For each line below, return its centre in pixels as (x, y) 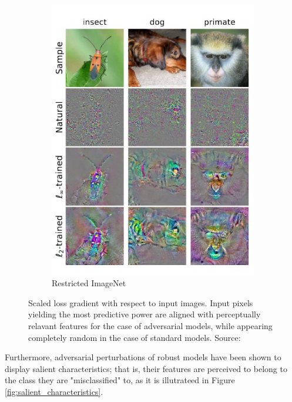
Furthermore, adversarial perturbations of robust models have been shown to (143, 357)
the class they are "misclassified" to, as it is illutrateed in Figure (120, 380)
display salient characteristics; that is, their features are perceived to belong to (146, 368)
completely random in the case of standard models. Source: (135, 337)
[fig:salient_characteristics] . (54, 391)
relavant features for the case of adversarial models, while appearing (150, 325)
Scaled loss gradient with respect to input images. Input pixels (141, 302)
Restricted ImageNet (89, 283)
